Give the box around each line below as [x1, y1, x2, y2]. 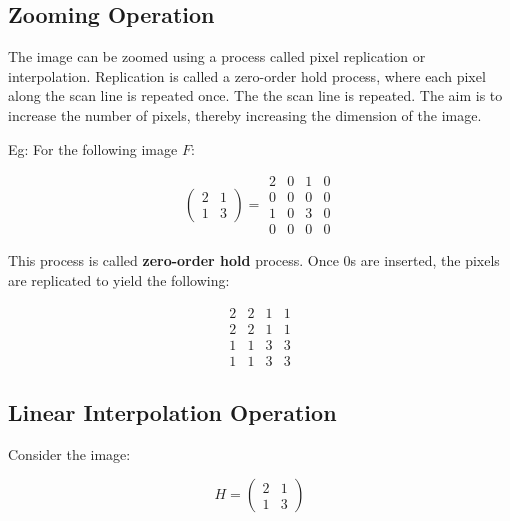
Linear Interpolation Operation [8, 397, 337, 427]
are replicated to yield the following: [8, 269, 230, 290]
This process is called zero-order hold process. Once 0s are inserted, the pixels [8, 250, 500, 271]
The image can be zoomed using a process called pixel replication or [8, 46, 426, 67]
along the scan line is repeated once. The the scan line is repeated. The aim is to [8, 85, 503, 106]
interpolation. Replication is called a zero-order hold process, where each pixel [8, 65, 486, 86]
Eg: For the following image [8, 138, 178, 159]
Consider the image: [8, 443, 131, 464]
